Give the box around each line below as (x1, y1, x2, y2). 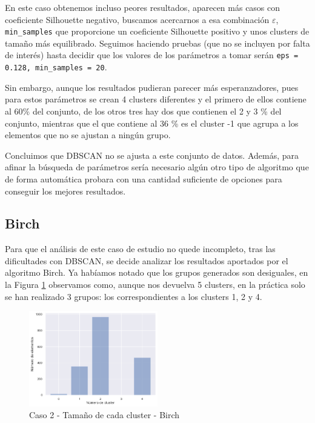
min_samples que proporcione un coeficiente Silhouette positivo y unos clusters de (5, 25, 310, 38)
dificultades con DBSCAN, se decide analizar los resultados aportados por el (5, 254, 288, 267)
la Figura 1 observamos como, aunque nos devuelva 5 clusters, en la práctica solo (5, 278, 305, 291)
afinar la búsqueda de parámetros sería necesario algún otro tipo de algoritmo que (5, 161, 309, 173)
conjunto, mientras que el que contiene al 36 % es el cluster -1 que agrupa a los (5, 116, 299, 129)
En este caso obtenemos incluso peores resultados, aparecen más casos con (5, 1, 280, 13)
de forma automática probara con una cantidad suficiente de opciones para (5, 172, 282, 185)
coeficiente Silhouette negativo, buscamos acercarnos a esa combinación (5, 13, 270, 25)
